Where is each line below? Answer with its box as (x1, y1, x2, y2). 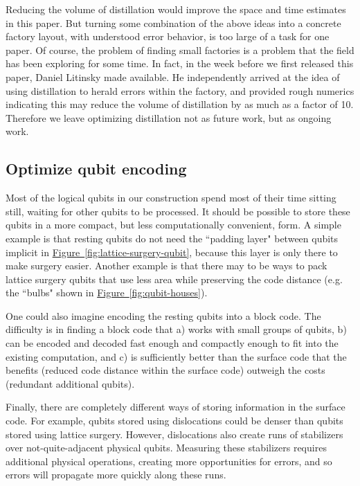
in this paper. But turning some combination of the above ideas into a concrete (6, 15, 341, 30)
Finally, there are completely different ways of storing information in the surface (6, 399, 345, 414)
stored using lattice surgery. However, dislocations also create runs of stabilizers (6, 426, 343, 441)
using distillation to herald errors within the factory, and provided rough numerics (6, 83, 354, 98)
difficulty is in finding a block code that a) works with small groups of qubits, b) (6, 322, 347, 336)
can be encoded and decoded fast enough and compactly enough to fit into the (6, 336, 339, 350)
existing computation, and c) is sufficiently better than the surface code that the (6, 349, 347, 363)
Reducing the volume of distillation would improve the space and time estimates (6, 2, 346, 16)
